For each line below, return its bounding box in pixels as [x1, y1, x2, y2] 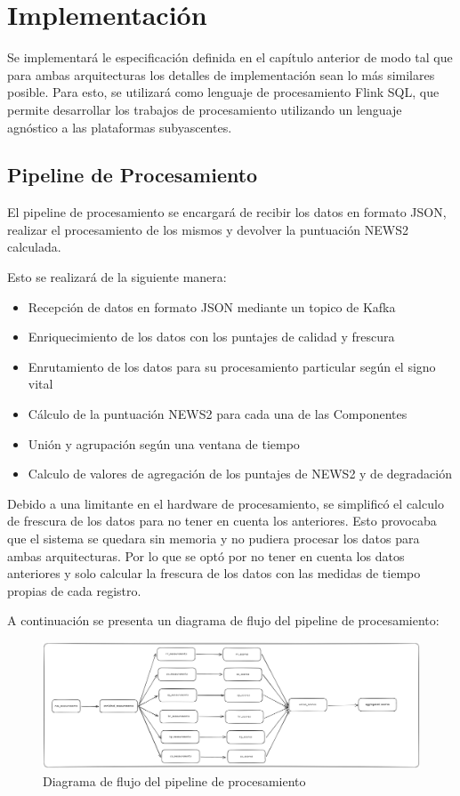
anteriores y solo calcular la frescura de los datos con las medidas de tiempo [7, 564, 421, 583]
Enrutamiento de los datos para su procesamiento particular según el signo [28, 357, 436, 375]
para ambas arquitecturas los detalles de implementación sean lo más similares [7, 65, 435, 84]
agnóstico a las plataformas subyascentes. [7, 117, 232, 136]
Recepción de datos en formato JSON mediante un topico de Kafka [28, 297, 396, 316]
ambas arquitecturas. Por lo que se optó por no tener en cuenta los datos [7, 546, 405, 565]
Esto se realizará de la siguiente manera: [7, 268, 227, 286]
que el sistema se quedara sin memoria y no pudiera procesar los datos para [7, 529, 420, 548]
